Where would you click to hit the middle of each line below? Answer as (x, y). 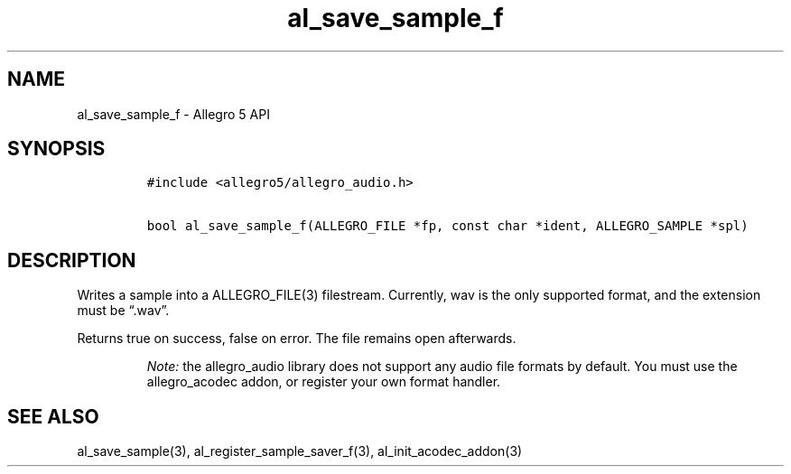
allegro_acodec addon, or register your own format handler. (324, 382)
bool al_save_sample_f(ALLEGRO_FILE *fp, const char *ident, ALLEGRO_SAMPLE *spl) (447, 226)
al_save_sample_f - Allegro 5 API (173, 114)
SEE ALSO (53, 416)
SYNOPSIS (56, 149)
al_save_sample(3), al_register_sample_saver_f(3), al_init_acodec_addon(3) (300, 451)
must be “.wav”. (123, 311)
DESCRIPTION (72, 260)
